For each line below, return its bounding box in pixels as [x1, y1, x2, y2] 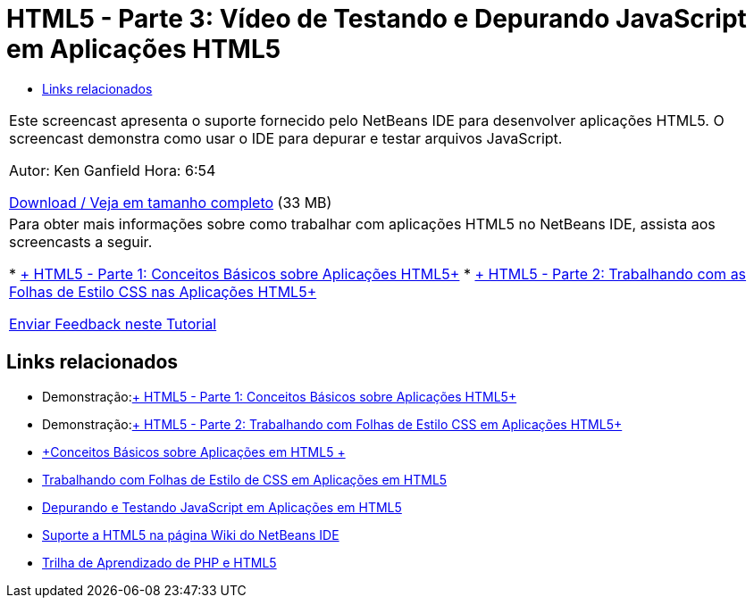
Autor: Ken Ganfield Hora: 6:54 [9, 161, 216, 179]
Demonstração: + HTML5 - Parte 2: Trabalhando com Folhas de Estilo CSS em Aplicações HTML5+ [42, 416, 623, 432]
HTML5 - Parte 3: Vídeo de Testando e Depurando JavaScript [6, 4, 747, 34]
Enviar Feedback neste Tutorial [9, 314, 217, 333]
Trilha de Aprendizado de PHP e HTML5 [42, 554, 277, 570]
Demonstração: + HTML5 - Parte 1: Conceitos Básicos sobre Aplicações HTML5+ [42, 388, 517, 404]
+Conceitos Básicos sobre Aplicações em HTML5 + [42, 443, 346, 460]
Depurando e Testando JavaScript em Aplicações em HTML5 [42, 499, 402, 515]
